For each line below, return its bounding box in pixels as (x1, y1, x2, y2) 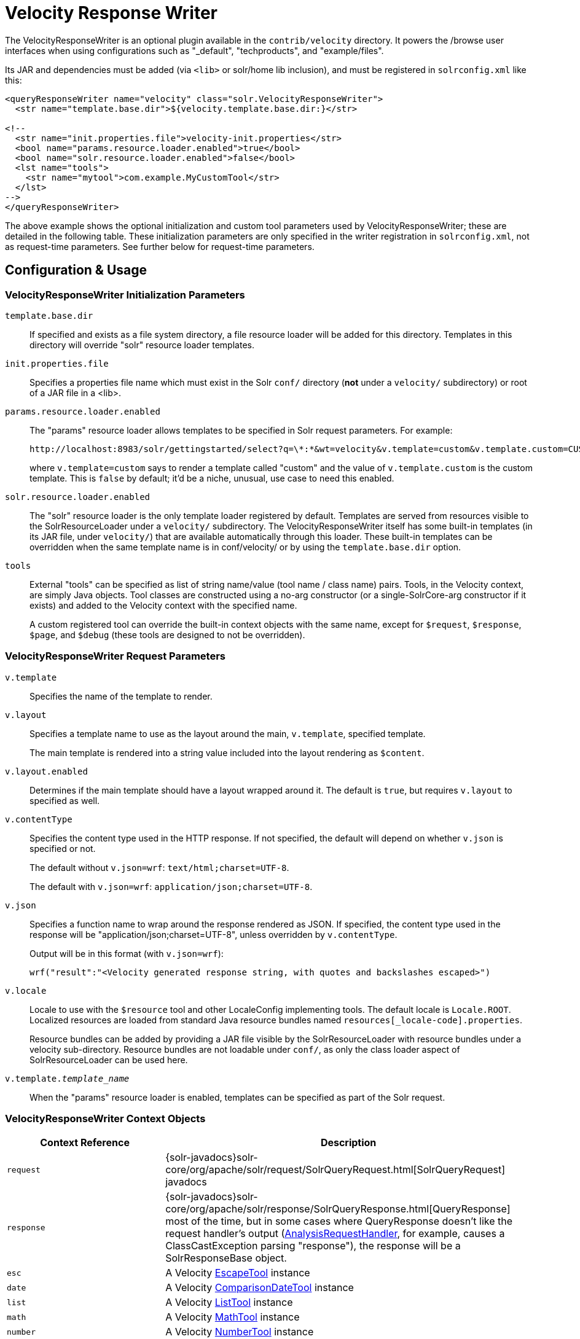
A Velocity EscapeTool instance (165, 1267, 310, 1279)
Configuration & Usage (5, 262, 147, 278)
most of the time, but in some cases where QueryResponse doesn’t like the (165, 1215, 513, 1228)
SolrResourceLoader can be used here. (29, 1054, 188, 1065)
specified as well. (29, 795, 100, 806)
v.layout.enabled (5, 766, 88, 776)
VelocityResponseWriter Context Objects (5, 1112, 206, 1125)
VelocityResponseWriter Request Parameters (5, 650, 225, 663)
